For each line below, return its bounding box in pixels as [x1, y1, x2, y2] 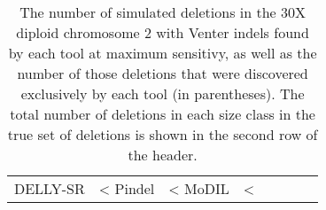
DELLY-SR [14, 178, 85, 198]
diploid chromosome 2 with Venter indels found [16, 22, 309, 43]
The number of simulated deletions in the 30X [19, 2, 307, 22]
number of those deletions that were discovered [17, 63, 308, 83]
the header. [128, 144, 198, 165]
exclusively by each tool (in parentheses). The [20, 83, 305, 104]
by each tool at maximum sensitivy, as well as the [8, 43, 317, 63]
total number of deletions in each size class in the [10, 104, 315, 124]
